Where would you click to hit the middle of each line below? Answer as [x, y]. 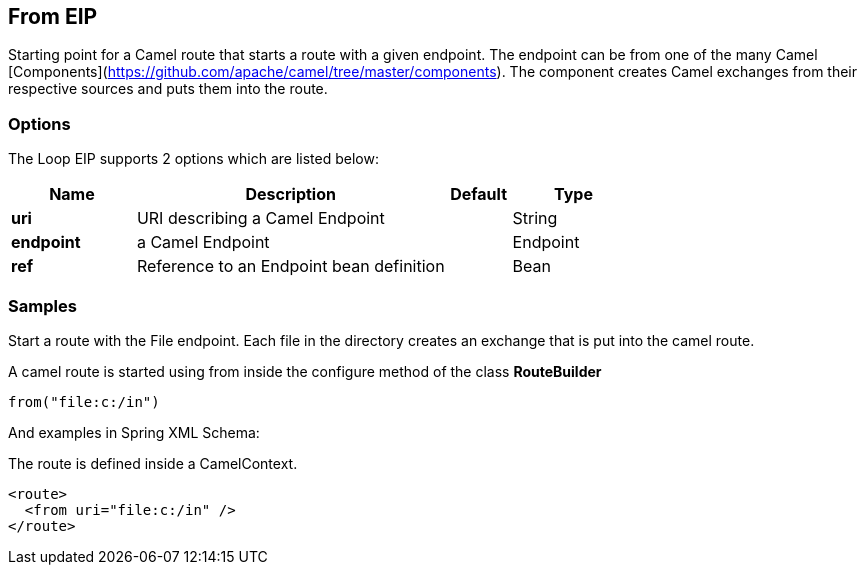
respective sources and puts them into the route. [168, 89]
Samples [42, 305]
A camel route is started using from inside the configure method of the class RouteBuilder [305, 371]
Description [290, 194]
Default [478, 194]
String [535, 218]
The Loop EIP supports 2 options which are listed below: [193, 159]
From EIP [53, 16]
